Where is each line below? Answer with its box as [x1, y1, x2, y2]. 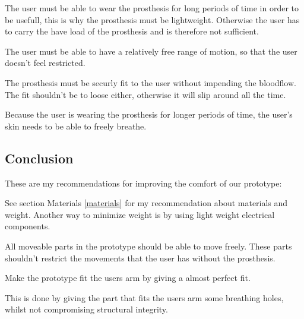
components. [5, 220, 50, 232]
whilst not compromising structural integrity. [5, 303, 168, 315]
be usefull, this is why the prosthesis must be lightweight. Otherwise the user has [5, 13, 300, 26]
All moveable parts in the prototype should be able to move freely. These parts [5, 239, 292, 252]
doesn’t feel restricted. [5, 56, 85, 69]
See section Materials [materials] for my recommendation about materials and [5, 197, 288, 209]
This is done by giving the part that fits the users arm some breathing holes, [5, 291, 284, 304]
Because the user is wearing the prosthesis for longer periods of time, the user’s [5, 108, 293, 121]
